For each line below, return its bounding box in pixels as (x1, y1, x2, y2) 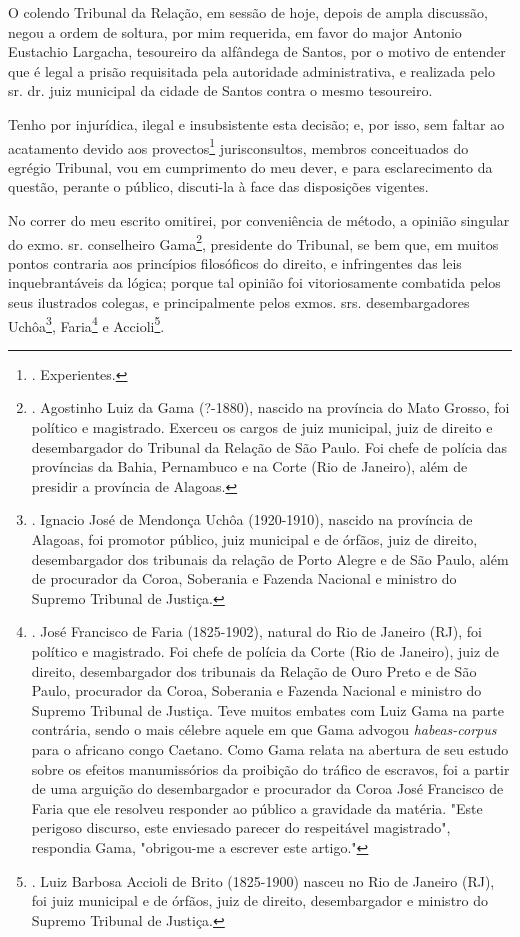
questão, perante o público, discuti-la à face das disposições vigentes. (8, 176, 429, 197)
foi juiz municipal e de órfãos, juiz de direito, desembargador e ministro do (31, 890, 489, 911)
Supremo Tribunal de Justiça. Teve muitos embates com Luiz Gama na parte (31, 699, 504, 720)
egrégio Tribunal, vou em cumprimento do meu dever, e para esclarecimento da (8, 156, 493, 177)
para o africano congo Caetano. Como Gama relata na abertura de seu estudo (31, 738, 509, 759)
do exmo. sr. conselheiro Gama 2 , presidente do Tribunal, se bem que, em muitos (8, 230, 499, 254)
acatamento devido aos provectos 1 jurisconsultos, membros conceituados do (8, 134, 469, 158)
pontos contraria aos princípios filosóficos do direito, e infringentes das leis (8, 252, 462, 273)
